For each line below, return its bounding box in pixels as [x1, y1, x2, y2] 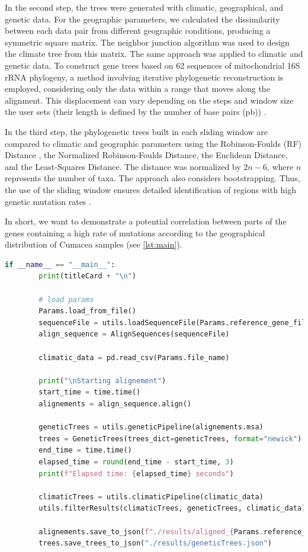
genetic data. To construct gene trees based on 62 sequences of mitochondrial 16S [5, 59, 300, 71]
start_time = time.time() [38, 388, 141, 397]
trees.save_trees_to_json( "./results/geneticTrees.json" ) [38, 539, 272, 548]
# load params [38, 295, 94, 304]
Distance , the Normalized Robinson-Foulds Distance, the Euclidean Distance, [5, 149, 288, 161]
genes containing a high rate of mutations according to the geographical [5, 226, 265, 239]
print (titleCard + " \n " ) [38, 272, 137, 281]
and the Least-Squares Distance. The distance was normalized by [5, 160, 241, 172]
